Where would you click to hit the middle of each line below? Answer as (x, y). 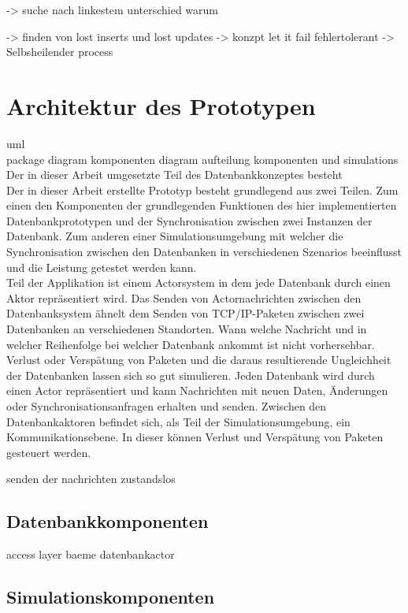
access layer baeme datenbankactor (91, 554)
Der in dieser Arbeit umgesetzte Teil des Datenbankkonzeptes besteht (174, 175)
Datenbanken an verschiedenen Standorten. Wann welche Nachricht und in (187, 329)
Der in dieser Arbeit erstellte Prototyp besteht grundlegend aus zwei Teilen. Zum (202, 189)
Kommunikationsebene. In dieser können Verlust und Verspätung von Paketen (195, 437)
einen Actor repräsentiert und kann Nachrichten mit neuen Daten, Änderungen (197, 390)
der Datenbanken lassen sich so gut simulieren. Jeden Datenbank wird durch (191, 375)
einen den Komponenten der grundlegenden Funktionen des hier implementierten (202, 205)
